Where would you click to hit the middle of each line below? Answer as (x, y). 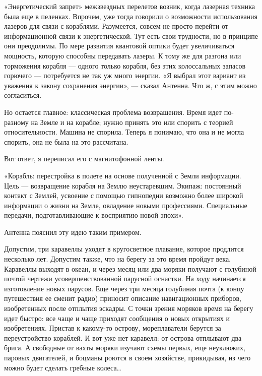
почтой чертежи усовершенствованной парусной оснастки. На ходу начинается (125, 278)
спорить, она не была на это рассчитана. (66, 141)
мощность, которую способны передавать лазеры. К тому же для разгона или (123, 55)
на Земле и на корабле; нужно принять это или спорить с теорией (132, 122)
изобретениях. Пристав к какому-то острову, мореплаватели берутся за (113, 328)
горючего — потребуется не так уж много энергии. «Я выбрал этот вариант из (125, 75)
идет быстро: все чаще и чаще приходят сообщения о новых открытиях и (117, 318)
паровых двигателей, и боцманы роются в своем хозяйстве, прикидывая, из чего (127, 357)
